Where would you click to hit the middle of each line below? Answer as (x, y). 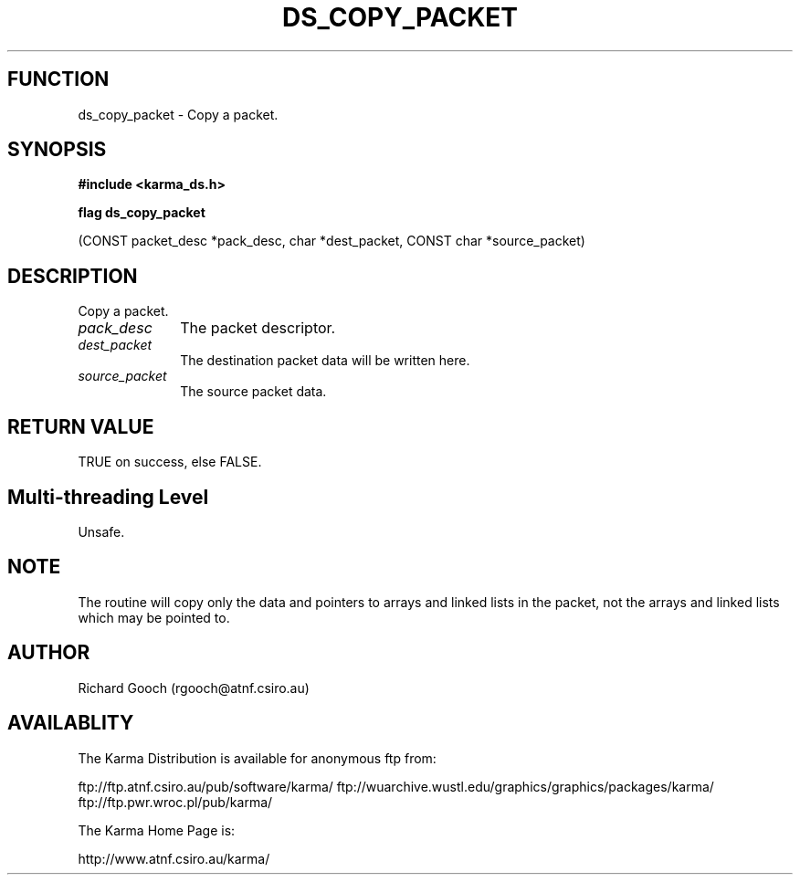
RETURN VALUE (81, 426)
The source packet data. (253, 392)
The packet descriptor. (258, 328)
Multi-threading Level (108, 497)
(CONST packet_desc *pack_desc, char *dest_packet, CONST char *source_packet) (332, 241)
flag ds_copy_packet (142, 213)
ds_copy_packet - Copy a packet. (178, 114)
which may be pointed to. (154, 617)
